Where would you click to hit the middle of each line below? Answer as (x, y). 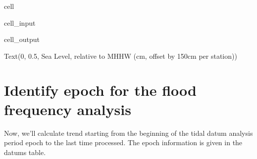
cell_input (20, 22)
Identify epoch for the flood (101, 90)
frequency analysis (68, 109)
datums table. (25, 152)
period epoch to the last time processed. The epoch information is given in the (123, 142)
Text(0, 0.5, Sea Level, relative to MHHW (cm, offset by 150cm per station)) (121, 56)
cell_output (22, 39)
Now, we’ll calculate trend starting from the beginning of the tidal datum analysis (128, 133)
